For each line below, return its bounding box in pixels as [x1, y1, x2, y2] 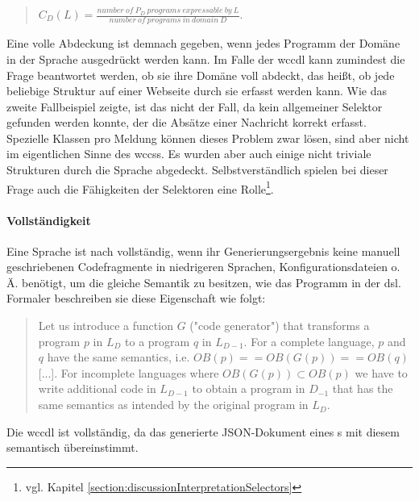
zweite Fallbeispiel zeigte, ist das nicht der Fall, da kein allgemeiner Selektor [6, 98, 383, 115]
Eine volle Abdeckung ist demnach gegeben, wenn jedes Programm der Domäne [6, 35, 400, 52]
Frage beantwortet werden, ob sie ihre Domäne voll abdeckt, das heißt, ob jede [6, 66, 395, 83]
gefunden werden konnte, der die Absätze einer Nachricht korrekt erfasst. [6, 114, 367, 131]
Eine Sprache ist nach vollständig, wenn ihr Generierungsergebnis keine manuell [6, 242, 400, 259]
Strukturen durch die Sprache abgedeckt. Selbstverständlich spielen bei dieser [6, 161, 388, 178]
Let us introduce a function [38, 317, 173, 334]
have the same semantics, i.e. [47, 349, 190, 365]
